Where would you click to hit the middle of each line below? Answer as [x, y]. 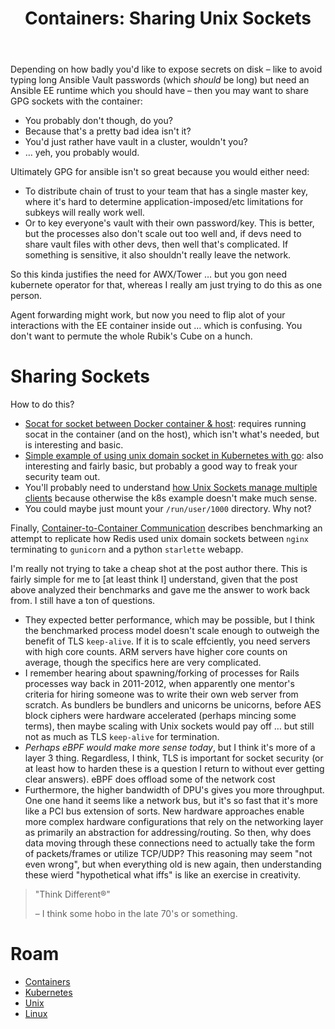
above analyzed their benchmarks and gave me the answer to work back [160, 590]
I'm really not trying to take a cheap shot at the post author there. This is [159, 569]
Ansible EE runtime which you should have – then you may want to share [159, 91]
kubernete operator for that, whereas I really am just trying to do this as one [166, 285]
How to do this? [42, 404]
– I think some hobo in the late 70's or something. [136, 914]
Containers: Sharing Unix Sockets [168, 18]
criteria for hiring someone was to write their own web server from [161, 694]
